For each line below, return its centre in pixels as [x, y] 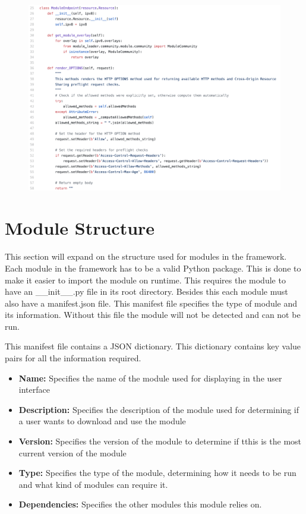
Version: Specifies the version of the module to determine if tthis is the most [160, 441]
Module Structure [80, 228]
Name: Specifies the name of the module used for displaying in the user [150, 378]
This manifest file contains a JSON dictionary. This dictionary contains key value [153, 346]
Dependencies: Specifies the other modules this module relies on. [140, 504]
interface [34, 390]
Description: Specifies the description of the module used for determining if [159, 409]
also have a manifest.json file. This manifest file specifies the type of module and [151, 303]
